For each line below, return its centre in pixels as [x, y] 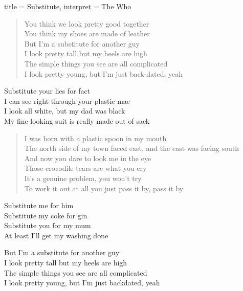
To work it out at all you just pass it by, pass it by [104, 188]
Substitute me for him [39, 205]
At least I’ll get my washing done [56, 235]
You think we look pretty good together [87, 23]
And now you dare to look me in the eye [88, 158]
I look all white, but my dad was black [65, 111]
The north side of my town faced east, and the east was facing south [132, 148]
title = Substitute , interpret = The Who [68, 6]
